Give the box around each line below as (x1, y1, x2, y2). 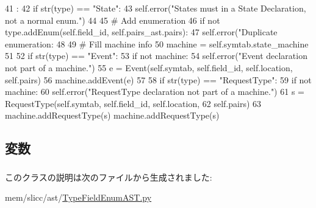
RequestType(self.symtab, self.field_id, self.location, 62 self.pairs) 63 (5, 97, 262, 109)
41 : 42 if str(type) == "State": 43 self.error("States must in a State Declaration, (5, 2, 306, 14)
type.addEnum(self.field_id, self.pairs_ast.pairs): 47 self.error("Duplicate (5, 26, 278, 38)
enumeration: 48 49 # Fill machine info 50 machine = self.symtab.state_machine (5, 37, 309, 50)
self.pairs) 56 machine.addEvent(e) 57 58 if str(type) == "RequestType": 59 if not (5, 73, 312, 86)
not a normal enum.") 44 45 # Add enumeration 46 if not (5, 13, 220, 26)
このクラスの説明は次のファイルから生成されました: (5, 170, 212, 183)
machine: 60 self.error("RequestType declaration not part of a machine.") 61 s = (5, 85, 304, 98)
